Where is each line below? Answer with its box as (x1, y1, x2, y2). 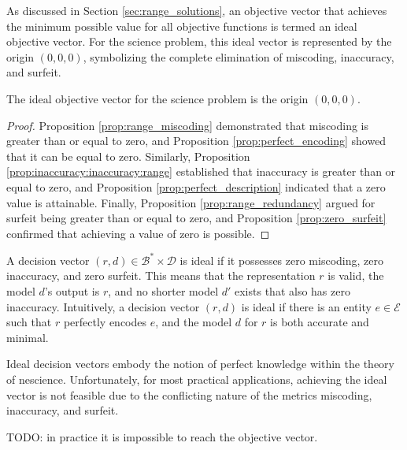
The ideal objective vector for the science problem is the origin (6, 90, 309, 106)
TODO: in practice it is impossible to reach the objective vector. (6, 428, 318, 444)
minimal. (6, 329, 49, 345)
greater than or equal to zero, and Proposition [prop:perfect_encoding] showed (6, 132, 387, 149)
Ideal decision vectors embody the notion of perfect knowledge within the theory (6, 355, 394, 372)
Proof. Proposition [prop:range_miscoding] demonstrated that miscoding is (6, 117, 369, 133)
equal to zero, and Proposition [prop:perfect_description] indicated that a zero (6, 178, 386, 195)
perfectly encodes (63, 314, 147, 330)
